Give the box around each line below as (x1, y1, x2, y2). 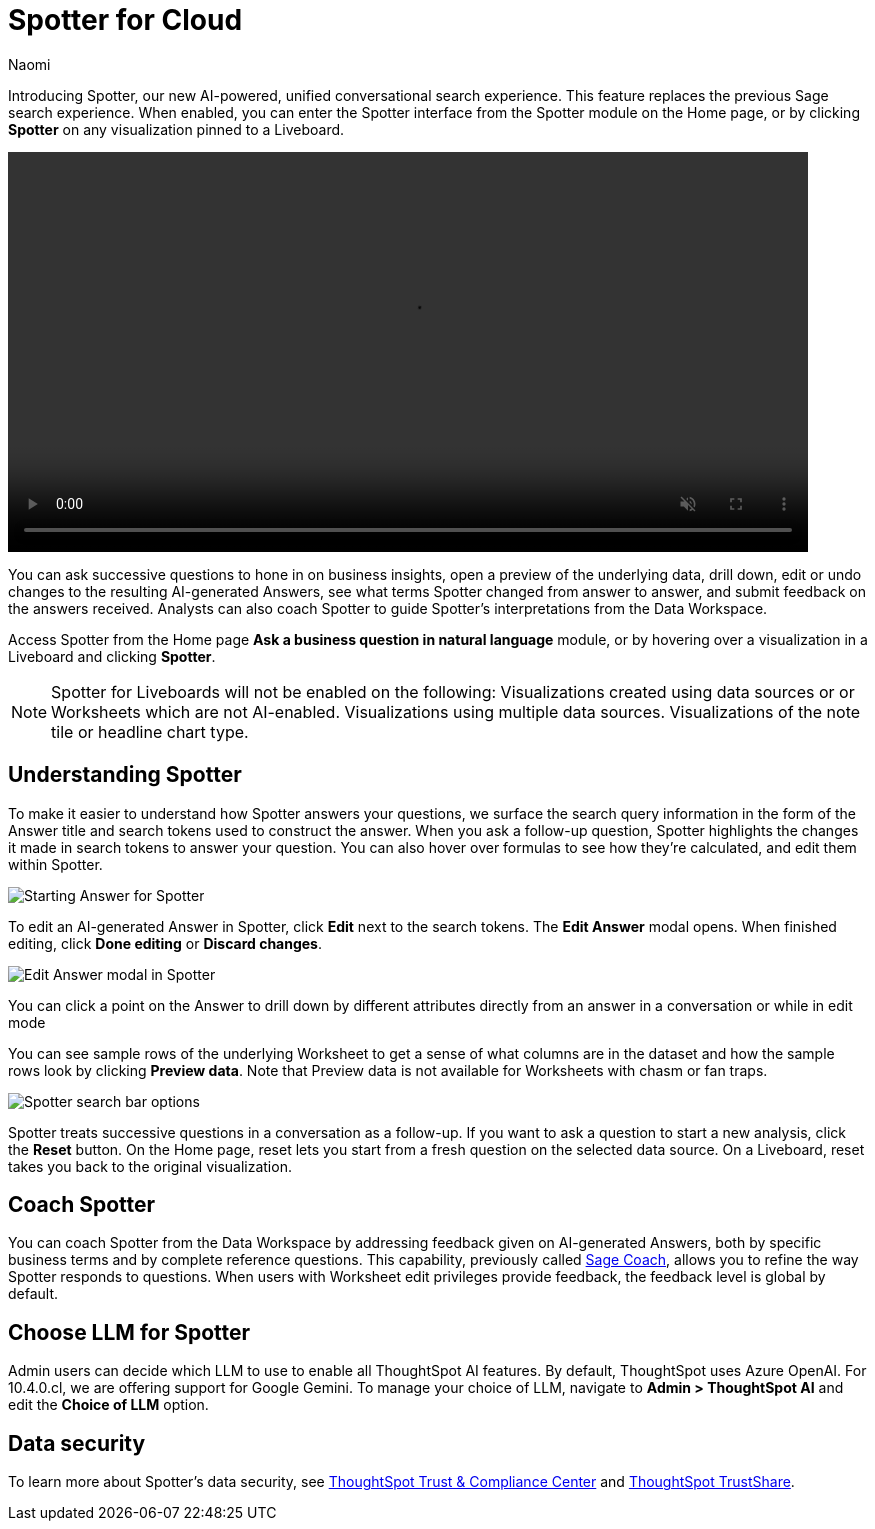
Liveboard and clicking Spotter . (8, 647, 216, 665)
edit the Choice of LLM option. (8, 1396, 209, 1414)
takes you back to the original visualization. (8, 1157, 292, 1175)
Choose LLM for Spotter (8, 1319, 251, 1345)
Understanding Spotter (8, 762, 242, 788)
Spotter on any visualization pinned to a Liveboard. (8, 120, 345, 138)
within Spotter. (8, 855, 103, 873)
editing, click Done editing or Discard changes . (8, 934, 323, 952)
